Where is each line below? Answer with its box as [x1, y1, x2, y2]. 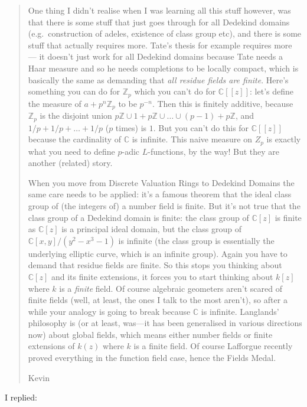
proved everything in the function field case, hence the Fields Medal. [28, 351, 276, 364]
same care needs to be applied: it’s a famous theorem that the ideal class [28, 188, 292, 200]
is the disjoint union [40, 109, 112, 122]
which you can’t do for [134, 85, 216, 97]
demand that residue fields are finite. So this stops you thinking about [28, 259, 282, 271]
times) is [115, 121, 147, 134]
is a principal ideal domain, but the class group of [61, 223, 241, 235]
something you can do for [28, 85, 120, 97]
